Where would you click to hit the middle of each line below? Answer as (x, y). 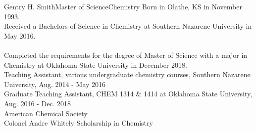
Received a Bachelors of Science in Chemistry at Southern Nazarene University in (128, 26)
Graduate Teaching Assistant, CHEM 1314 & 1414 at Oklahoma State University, (128, 94)
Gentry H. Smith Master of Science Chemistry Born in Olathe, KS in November (123, 6)
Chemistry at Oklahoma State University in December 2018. (96, 65)
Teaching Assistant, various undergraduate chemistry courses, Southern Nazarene (127, 74)
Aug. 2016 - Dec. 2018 (38, 103)
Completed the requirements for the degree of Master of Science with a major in (126, 55)
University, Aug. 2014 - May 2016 (55, 84)
